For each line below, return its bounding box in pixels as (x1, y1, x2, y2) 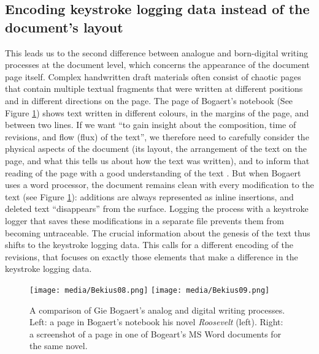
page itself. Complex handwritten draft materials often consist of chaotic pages (5, 70, 301, 83)
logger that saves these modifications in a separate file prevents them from (5, 214, 284, 227)
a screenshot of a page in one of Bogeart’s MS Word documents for (29, 327, 282, 340)
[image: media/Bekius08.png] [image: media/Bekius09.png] (29, 285, 270, 295)
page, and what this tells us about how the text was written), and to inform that (5, 154, 310, 167)
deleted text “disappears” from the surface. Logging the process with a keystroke (5, 202, 309, 215)
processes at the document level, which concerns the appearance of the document (5, 58, 310, 71)
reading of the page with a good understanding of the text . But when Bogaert (5, 166, 301, 179)
